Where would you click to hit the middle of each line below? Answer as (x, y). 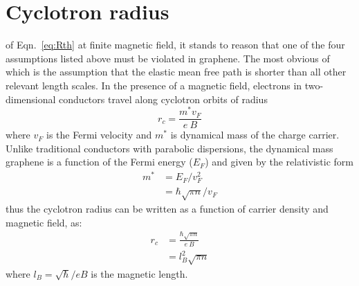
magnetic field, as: (44, 222)
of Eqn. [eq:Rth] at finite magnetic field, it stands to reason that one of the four (175, 45)
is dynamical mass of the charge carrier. (255, 135)
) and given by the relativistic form (279, 162)
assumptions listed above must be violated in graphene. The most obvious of (168, 58)
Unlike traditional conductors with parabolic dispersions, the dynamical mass (169, 148)
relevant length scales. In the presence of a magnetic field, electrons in (154, 85)
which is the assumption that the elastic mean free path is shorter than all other (176, 72)
